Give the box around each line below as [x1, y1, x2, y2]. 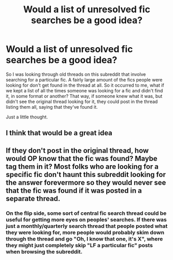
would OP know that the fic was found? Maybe [6, 154, 158, 163]
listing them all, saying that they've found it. [6, 104, 98, 110]
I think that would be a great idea [6, 129, 112, 137]
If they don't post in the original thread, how [6, 146, 149, 155]
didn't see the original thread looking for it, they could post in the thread [6, 98, 158, 105]
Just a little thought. [6, 114, 48, 120]
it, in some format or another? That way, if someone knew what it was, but [6, 93, 163, 99]
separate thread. [6, 194, 61, 203]
